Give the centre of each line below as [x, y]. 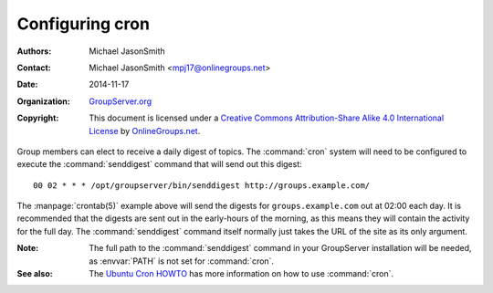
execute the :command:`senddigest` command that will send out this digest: [160, 164]
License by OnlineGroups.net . [145, 131]
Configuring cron [84, 24]
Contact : [34, 68]
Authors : [34, 51]
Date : [27, 84]
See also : [35, 274]
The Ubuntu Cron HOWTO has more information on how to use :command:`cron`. [241, 274]
